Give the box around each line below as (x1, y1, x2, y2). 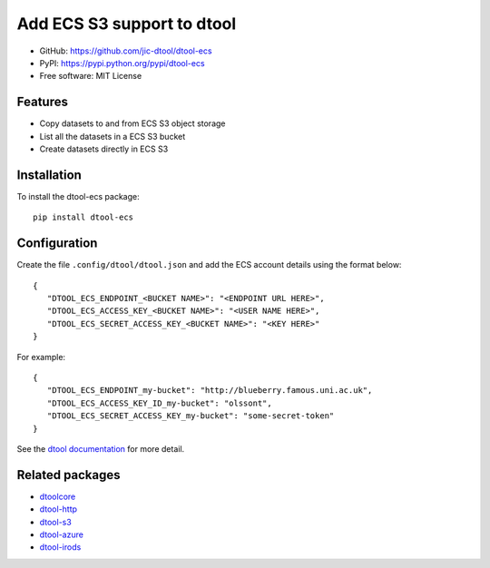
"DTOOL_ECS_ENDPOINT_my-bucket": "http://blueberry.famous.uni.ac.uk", (46, 386, 373, 396)
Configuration (16, 236, 98, 251)
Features (16, 94, 68, 110)
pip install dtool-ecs (33, 212, 134, 222)
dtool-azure (39, 529, 83, 540)
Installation (16, 167, 82, 182)
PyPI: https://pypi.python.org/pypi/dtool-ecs (39, 57, 205, 68)
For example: (16, 351, 66, 362)
